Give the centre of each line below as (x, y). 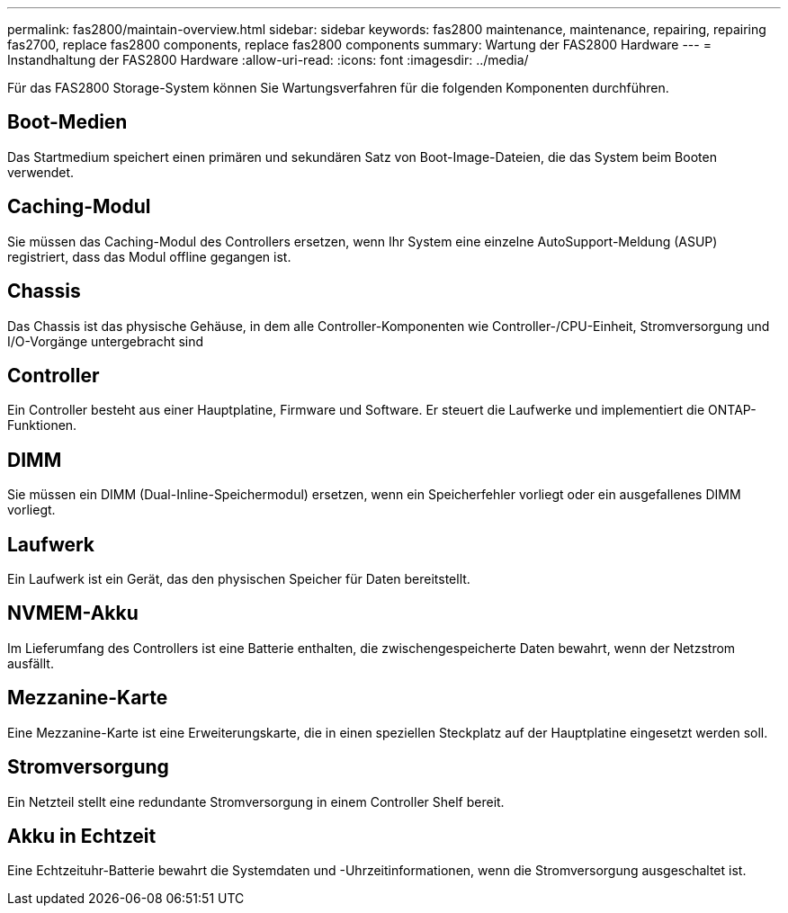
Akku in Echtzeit (82, 837)
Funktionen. (42, 425)
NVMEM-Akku (73, 613)
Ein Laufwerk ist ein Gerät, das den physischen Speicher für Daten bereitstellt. (239, 579)
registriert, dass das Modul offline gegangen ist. (149, 256)
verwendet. (41, 172)
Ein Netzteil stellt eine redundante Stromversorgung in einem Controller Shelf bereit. (256, 801)
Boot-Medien (67, 122)
